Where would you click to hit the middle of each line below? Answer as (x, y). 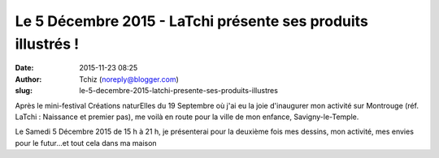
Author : (28, 79)
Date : (24, 68)
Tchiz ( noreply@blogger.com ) (129, 79)
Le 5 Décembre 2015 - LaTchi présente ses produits (192, 21)
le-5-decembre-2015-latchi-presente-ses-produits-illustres (178, 91)
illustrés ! (47, 44)
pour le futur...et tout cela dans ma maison (86, 143)
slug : (24, 91)
